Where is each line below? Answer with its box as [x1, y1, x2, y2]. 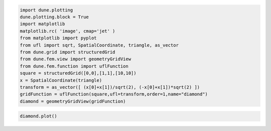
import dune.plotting [20, 7, 73, 13]
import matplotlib [20, 21, 65, 27]
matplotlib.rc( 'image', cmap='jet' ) [20, 28, 115, 34]
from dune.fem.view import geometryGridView [20, 56, 131, 62]
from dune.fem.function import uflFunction [20, 63, 129, 69]
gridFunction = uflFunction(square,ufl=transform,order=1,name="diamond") [20, 91, 208, 97]
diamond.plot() [20, 113, 57, 119]
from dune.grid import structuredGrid [20, 49, 115, 55]
